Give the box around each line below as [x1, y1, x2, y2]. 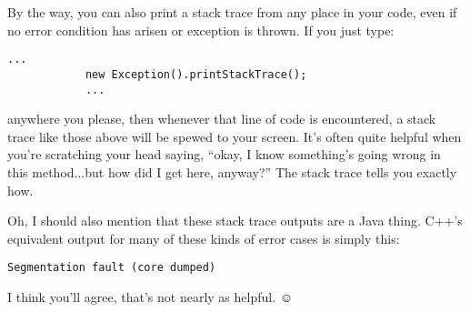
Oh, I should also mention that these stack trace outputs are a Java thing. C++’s [7, 211, 463, 230]
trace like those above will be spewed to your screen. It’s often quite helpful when [7, 126, 462, 146]
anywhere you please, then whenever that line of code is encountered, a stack [7, 109, 436, 128]
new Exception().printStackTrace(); [85, 67, 307, 81]
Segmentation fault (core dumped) [7, 261, 216, 275]
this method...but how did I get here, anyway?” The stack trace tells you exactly [7, 162, 457, 181]
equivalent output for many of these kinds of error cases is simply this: [7, 228, 400, 247]
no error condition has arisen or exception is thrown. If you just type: [7, 20, 395, 39]
